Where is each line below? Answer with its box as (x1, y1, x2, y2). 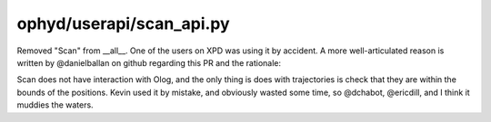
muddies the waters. (16, 99, 95, 110)
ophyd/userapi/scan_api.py (16, 14, 231, 33)
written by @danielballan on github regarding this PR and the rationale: (16, 57, 282, 68)
